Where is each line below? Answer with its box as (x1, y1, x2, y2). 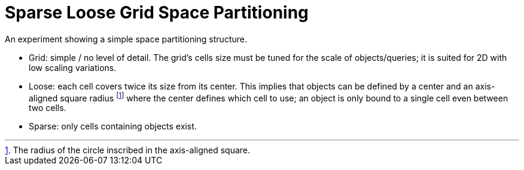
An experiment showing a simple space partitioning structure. (5, 33, 247, 44)
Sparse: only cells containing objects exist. (29, 121, 197, 132)
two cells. (29, 103, 66, 113)
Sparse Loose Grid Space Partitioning (5, 2, 309, 23)
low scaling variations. (29, 62, 117, 73)
